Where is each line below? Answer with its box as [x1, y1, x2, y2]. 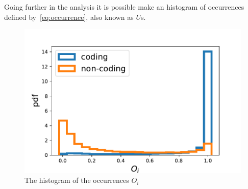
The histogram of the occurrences [24, 175, 129, 185]
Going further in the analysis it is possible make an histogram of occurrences [4, 2, 244, 12]
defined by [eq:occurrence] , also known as [4, 11, 134, 22]
